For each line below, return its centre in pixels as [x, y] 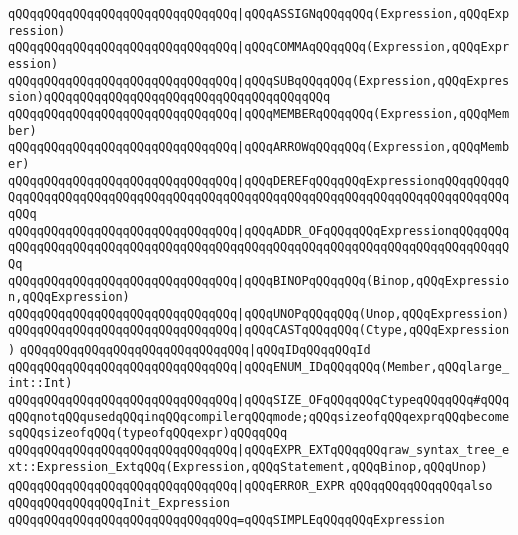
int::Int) [40, 383]
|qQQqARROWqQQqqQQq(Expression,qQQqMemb [373, 147]
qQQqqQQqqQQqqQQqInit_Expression [119, 503]
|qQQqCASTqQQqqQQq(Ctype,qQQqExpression [373, 330]
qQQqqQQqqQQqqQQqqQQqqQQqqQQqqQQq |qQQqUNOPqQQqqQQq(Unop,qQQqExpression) [259, 313]
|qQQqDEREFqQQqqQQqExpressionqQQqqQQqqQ [373, 180]
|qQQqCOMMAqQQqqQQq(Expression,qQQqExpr [373, 47]
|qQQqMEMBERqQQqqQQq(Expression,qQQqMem [373, 113]
